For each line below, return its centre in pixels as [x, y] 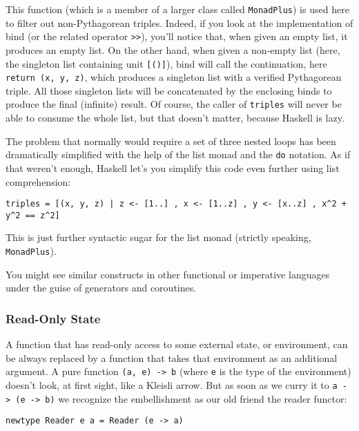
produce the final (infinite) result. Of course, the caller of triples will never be [174, 104]
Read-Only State [53, 318]
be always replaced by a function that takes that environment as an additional [172, 357]
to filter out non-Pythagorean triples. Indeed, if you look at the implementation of [179, 22]
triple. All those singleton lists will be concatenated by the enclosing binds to [169, 90]
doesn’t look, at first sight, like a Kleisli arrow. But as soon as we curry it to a [172, 384]
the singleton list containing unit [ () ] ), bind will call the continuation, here [166, 63]
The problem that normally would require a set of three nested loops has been [171, 141]
